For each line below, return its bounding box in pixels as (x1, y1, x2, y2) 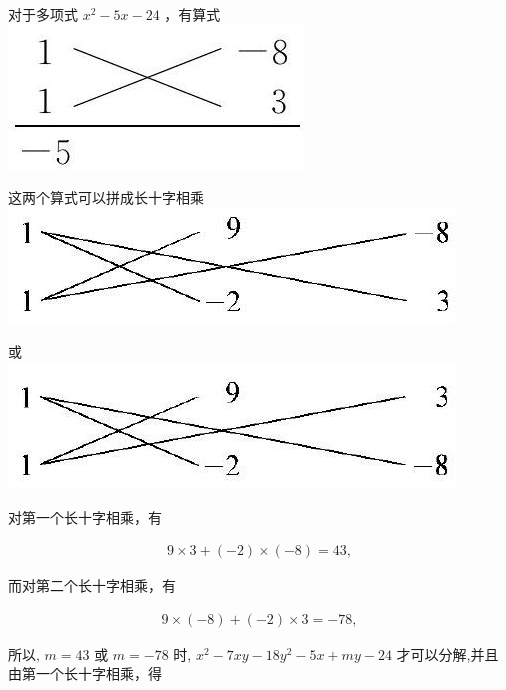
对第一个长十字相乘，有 (8, 506, 162, 527)
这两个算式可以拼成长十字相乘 (8, 187, 204, 208)
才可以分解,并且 (396, 643, 499, 664)
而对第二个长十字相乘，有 (8, 575, 176, 596)
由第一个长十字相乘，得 (8, 663, 162, 684)
